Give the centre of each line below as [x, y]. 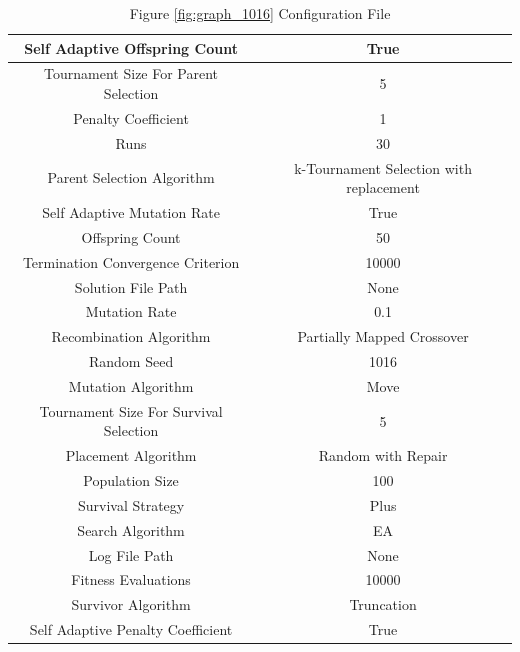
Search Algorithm [131, 529]
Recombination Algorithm [131, 336]
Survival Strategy [131, 504]
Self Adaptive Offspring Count [131, 47]
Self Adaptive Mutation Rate [131, 212]
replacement [383, 187]
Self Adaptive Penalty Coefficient [131, 629]
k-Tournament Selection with [383, 167]
